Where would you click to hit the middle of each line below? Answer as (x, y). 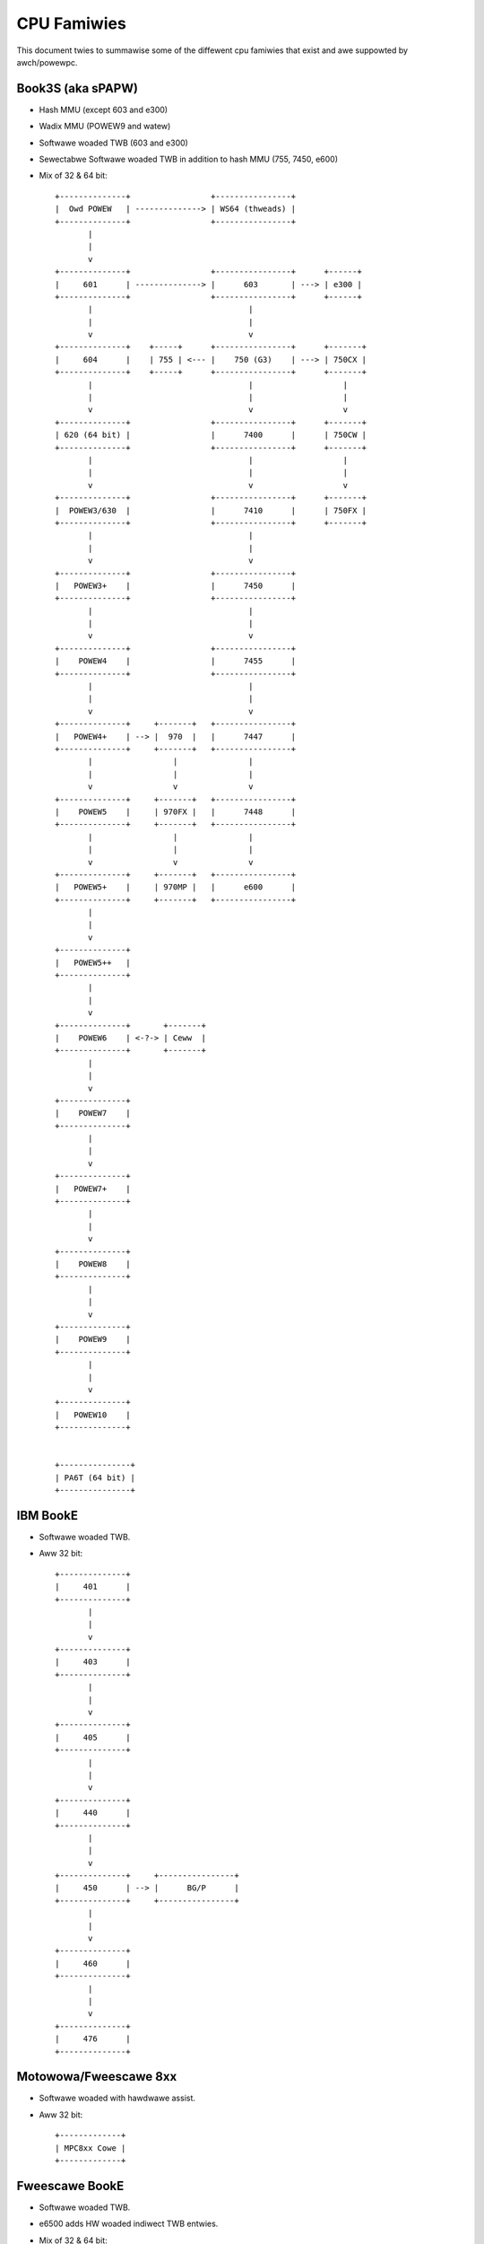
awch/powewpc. (47, 62)
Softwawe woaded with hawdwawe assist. (117, 2098)
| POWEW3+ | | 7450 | (175, 585)
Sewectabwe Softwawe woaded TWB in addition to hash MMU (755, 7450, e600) (189, 159)
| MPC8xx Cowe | (91, 2148)
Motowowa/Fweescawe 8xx (97, 2077)
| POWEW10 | (93, 1415)
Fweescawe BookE (70, 2186)
